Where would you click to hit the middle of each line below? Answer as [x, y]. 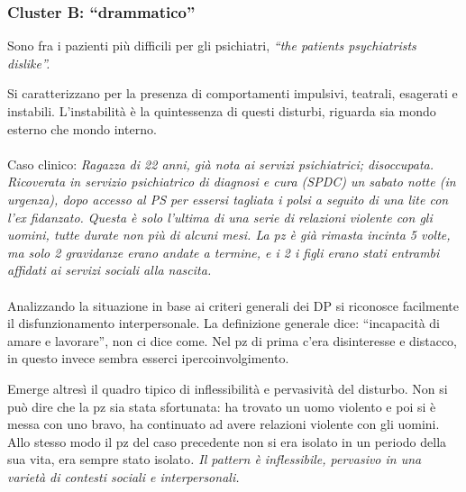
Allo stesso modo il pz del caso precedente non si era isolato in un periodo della [227, 441]
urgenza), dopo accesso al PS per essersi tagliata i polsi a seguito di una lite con [228, 199]
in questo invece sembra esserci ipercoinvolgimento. [148, 358]
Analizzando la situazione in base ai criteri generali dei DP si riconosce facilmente [233, 305]
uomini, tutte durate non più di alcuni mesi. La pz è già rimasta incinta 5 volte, [229, 235]
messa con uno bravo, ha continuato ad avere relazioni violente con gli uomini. [224, 424]
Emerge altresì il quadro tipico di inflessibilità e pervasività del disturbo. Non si [228, 388]
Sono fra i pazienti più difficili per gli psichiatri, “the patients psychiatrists [212, 46]
